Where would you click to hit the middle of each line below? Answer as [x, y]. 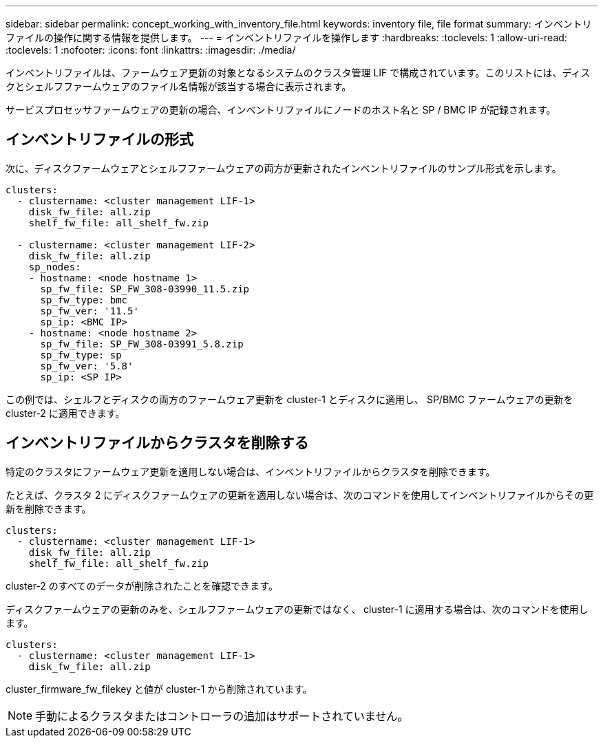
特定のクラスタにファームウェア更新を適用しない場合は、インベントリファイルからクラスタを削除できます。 [251, 471]
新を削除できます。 [49, 508]
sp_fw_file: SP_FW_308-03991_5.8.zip [142, 344]
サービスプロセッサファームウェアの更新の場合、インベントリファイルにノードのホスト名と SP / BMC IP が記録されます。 [281, 110]
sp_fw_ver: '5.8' [87, 366]
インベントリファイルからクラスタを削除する [157, 443]
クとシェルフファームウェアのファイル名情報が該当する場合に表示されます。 [179, 86]
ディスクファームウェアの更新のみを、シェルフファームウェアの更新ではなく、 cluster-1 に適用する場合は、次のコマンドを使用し [297, 609]
